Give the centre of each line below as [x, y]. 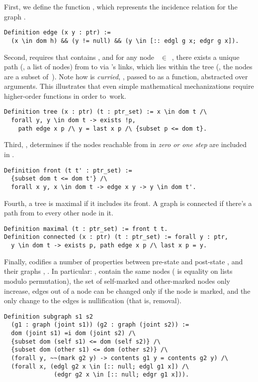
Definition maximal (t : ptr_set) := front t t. [86, 229]
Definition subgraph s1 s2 [48, 316]
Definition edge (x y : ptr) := [57, 33]
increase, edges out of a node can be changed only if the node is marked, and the [127, 290]
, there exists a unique [206, 57]
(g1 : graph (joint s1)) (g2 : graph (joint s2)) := [100, 325]
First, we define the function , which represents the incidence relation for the [121, 6]
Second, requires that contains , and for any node [79, 57]
